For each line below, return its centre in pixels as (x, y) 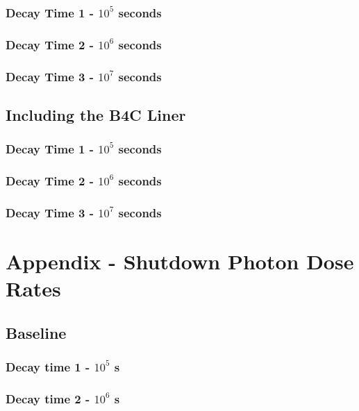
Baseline (36, 332)
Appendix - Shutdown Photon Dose (180, 261)
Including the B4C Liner (96, 114)
